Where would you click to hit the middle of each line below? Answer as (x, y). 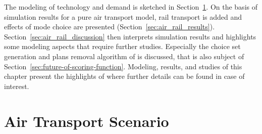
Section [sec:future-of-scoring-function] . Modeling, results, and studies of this (123, 66)
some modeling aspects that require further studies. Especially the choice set (122, 46)
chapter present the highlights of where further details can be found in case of (124, 76)
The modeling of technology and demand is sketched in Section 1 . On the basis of (131, 7)
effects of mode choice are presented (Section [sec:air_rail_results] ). (110, 27)
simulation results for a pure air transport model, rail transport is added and (123, 16)
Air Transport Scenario (87, 121)
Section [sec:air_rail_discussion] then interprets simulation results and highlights (130, 36)
